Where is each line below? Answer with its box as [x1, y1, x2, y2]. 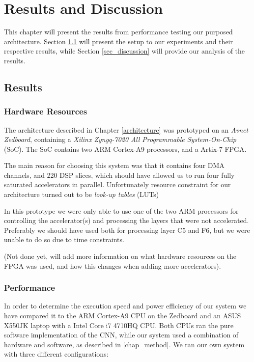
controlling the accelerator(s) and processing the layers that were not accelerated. [4, 215, 249, 225]
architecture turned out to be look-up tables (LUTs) [4, 189, 159, 199]
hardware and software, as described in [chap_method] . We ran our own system [4, 339, 245, 349]
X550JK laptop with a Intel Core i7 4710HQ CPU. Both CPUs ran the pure [4, 320, 234, 330]
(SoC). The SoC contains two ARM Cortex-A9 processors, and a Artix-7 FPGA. [4, 143, 247, 154]
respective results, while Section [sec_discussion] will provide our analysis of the [4, 46, 245, 56]
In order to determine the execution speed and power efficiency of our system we [4, 301, 247, 311]
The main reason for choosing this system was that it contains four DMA [4, 160, 225, 170]
